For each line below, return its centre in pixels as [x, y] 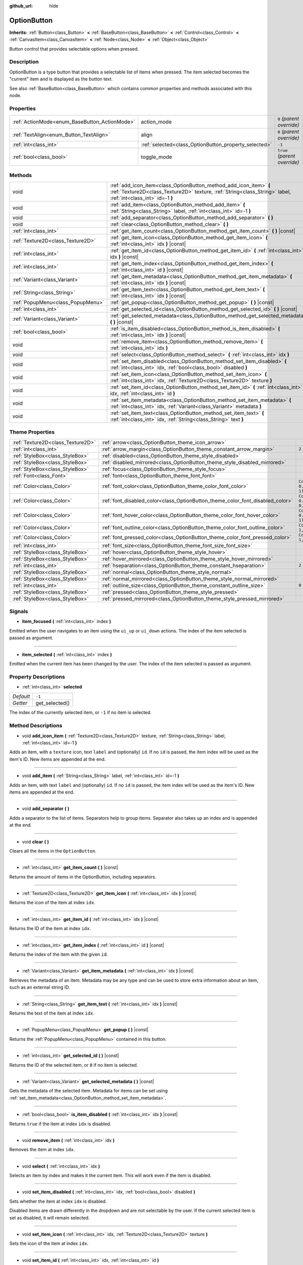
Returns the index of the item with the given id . [59, 954]
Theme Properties [32, 432]
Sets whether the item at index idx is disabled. [58, 1201]
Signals [19, 611]
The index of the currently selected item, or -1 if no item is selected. [80, 712]
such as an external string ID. [40, 987]
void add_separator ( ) [46, 809]
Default [21, 697]
